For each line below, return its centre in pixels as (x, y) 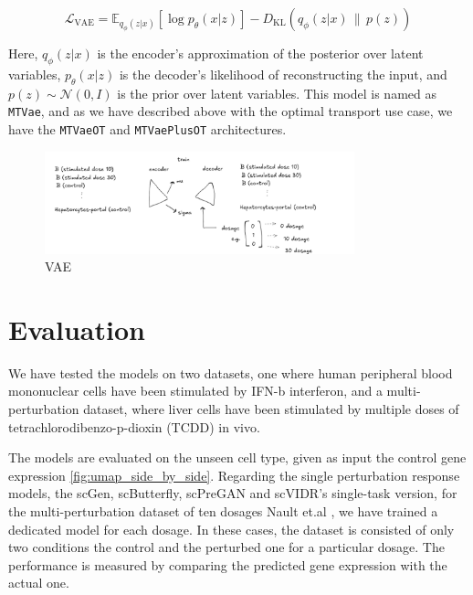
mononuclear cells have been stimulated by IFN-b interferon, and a (195, 391)
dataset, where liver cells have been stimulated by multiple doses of (271, 409)
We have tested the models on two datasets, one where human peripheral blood (231, 372)
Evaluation (77, 329)
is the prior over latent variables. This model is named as (277, 93)
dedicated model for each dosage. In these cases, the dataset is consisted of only (231, 529)
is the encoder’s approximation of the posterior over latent (260, 53)
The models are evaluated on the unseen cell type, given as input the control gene (237, 457)
